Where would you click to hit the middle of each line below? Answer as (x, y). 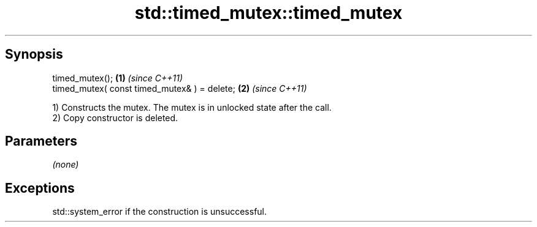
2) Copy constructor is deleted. (115, 117)
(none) (66, 165)
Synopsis (34, 54)
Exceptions (40, 188)
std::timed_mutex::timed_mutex (268, 13)
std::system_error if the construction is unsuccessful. (160, 212)
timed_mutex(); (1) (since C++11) (118, 78)
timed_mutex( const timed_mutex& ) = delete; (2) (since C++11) (180, 88)
